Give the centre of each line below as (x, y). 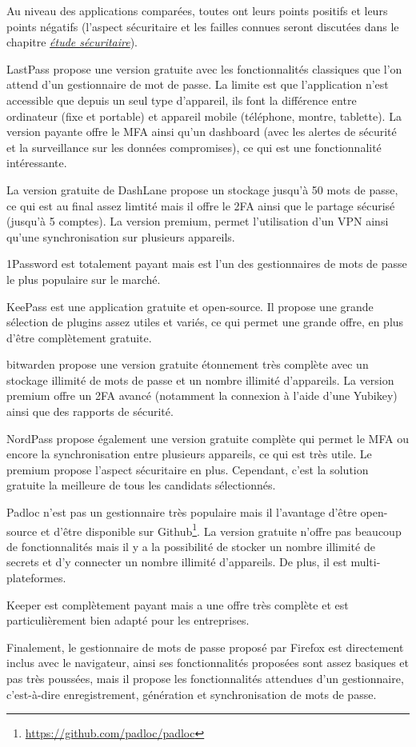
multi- (366, 562)
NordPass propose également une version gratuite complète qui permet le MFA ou (208, 438)
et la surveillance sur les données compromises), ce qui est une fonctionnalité (194, 147)
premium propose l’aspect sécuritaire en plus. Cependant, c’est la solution (188, 469)
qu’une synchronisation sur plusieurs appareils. (121, 236)
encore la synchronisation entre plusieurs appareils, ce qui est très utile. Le (189, 454)
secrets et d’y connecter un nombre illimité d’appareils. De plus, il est (177, 562)
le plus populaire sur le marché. (84, 279)
